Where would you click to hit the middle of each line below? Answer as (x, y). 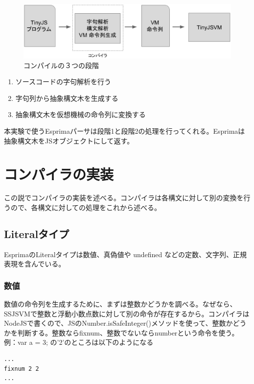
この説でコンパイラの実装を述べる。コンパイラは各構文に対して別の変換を (124, 198)
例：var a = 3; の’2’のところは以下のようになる (79, 342)
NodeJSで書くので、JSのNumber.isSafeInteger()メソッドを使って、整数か (118, 323)
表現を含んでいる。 (35, 264)
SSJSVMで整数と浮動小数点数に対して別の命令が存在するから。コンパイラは (127, 313)
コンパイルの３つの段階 (61, 65)
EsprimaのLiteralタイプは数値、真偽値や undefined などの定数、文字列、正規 (126, 254)
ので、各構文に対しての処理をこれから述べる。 (86, 207)
